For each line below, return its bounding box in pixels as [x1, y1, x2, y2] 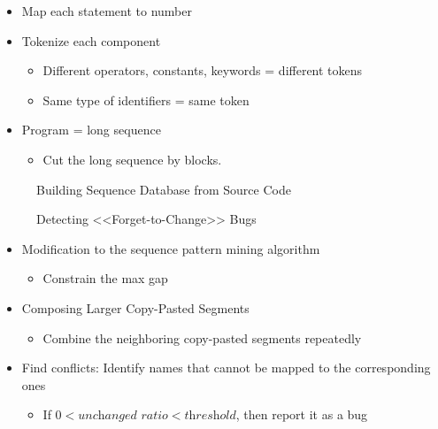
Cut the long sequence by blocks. [42, 149, 222, 168]
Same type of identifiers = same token [42, 90, 250, 109]
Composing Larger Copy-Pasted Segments [21, 298, 250, 317]
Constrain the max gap [42, 269, 168, 287]
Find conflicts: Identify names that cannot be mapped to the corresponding [21, 358, 431, 377]
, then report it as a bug [235, 405, 368, 424]
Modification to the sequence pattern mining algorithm [21, 239, 320, 257]
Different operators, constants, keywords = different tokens [42, 61, 363, 80]
